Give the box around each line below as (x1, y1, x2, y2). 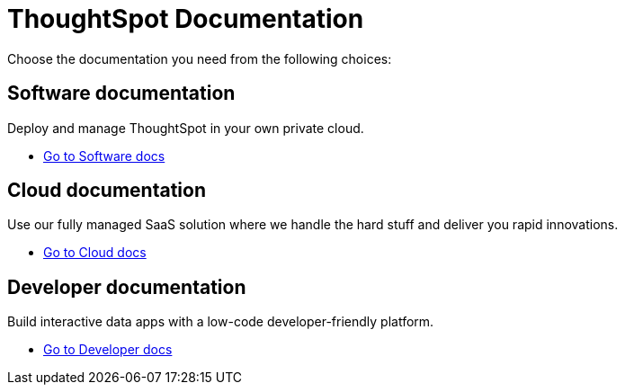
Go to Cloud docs (43, 245, 147, 261)
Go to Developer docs (43, 342, 173, 358)
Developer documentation (7, 275, 246, 298)
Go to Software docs (43, 147, 165, 164)
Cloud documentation (7, 179, 207, 202)
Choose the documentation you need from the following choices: (7, 50, 392, 67)
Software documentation (7, 82, 236, 105)
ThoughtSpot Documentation (7, 4, 364, 34)
